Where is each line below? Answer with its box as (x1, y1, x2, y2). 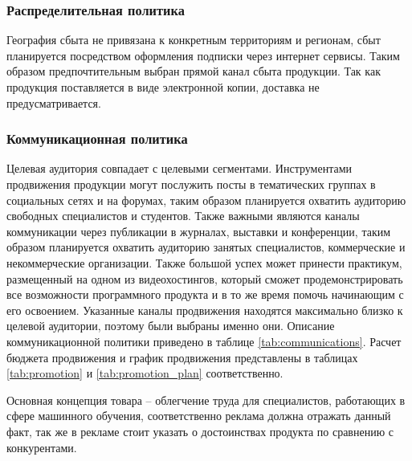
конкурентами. (6, 439, 77, 455)
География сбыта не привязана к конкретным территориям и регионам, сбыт (6, 31, 381, 48)
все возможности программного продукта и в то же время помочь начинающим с (6, 286, 404, 303)
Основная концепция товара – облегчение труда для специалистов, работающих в (6, 391, 406, 408)
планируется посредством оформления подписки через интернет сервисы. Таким (6, 47, 400, 63)
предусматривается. (6, 94, 101, 111)
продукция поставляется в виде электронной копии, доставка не (6, 79, 320, 95)
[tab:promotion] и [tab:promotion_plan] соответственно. (6, 365, 284, 381)
